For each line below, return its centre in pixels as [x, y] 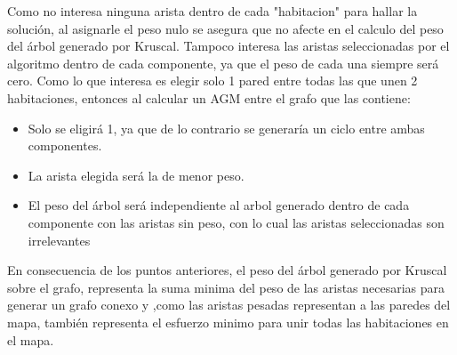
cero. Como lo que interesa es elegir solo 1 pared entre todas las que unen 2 [212, 81]
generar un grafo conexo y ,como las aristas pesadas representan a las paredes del [229, 305]
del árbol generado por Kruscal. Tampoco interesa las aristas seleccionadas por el [228, 46]
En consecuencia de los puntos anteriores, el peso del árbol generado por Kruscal [227, 270]
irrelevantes [59, 240]
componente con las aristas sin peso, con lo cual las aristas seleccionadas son [236, 222]
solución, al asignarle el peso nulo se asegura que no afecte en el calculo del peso [225, 28]
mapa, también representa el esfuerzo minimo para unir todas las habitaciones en [228, 322]
